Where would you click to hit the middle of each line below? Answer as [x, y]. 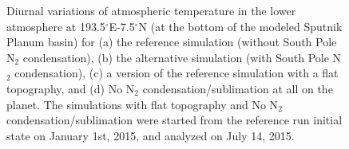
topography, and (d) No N [71, 88]
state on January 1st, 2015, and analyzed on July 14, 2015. [151, 135]
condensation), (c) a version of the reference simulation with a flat [176, 73]
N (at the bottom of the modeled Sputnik [240, 26]
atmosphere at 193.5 [56, 26]
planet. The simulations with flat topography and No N [143, 104]
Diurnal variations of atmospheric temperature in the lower [151, 10]
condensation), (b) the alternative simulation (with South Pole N [182, 57]
